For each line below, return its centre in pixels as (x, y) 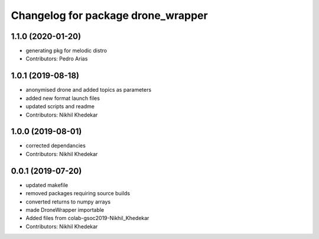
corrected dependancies (56, 146)
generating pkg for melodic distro (66, 51)
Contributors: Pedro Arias (57, 59)
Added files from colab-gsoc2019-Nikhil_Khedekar (87, 218)
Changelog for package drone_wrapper (109, 15)
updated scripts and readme (60, 106)
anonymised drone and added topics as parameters (89, 90)
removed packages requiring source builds (78, 193)
